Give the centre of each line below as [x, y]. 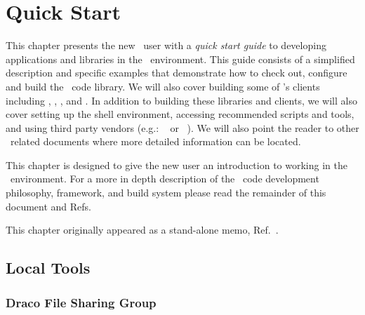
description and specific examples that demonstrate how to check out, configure [177, 73]
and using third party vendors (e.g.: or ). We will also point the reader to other [182, 127]
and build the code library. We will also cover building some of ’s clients [163, 86]
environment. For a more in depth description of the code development [165, 179]
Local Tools [48, 268]
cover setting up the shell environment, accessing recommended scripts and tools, [180, 114]
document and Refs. [48, 206]
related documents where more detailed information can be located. [155, 141]
